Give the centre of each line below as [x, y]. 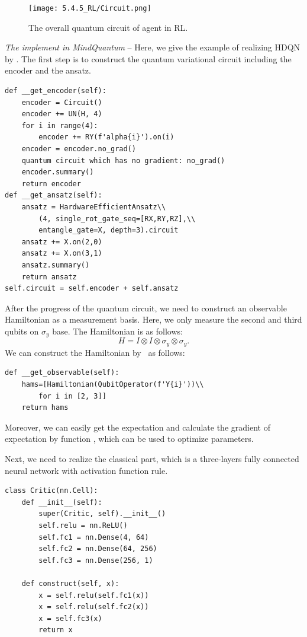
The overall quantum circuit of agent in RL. [108, 27]
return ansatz [49, 277]
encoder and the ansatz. [48, 70]
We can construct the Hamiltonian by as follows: [95, 352]
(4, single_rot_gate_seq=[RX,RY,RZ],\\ [117, 219]
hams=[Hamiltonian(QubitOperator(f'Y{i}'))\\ [113, 384]
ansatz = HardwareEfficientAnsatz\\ [94, 207]
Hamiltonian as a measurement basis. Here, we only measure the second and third [153, 319]
